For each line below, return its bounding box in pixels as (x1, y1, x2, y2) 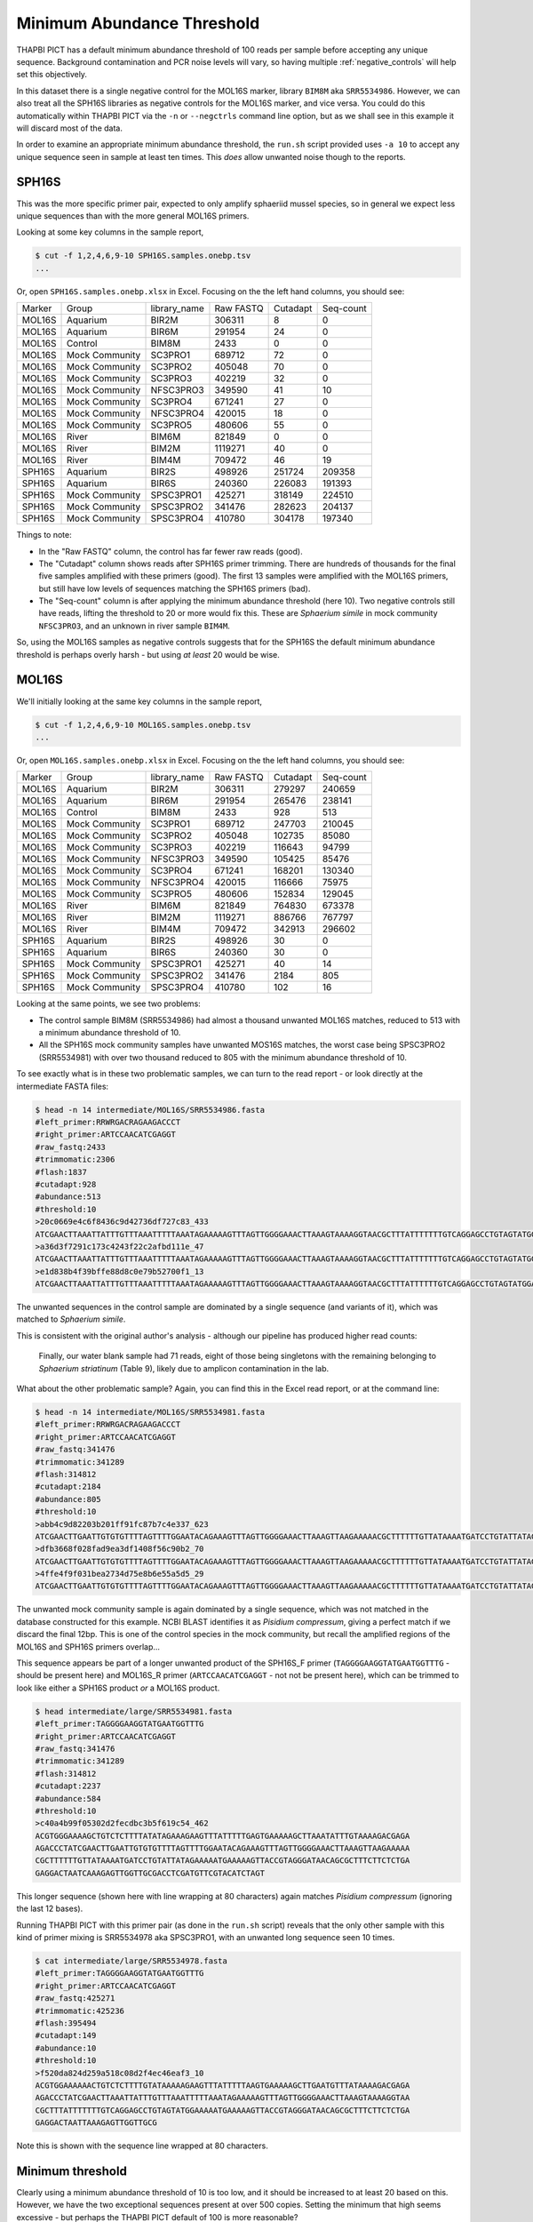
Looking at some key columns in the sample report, (16, 227, 204, 237)
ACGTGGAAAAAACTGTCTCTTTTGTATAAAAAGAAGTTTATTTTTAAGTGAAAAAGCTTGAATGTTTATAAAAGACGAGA (35, 2080, 410, 2090)
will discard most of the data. (16, 123, 123, 133)
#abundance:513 (35, 1192, 101, 1202)
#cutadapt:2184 (35, 1482, 101, 1492)
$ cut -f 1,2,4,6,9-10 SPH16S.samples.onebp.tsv (35, 251, 251, 261)
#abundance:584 (35, 1794, 101, 1803)
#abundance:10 (35, 2042, 97, 2053)
